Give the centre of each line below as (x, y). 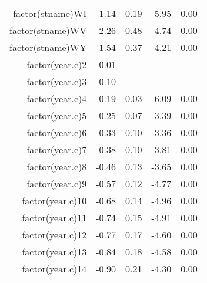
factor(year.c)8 (57, 166)
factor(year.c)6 (57, 132)
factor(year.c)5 (57, 115)
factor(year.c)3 (57, 81)
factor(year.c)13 (54, 252)
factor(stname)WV (48, 30)
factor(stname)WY (48, 47)
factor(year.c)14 (54, 269)
